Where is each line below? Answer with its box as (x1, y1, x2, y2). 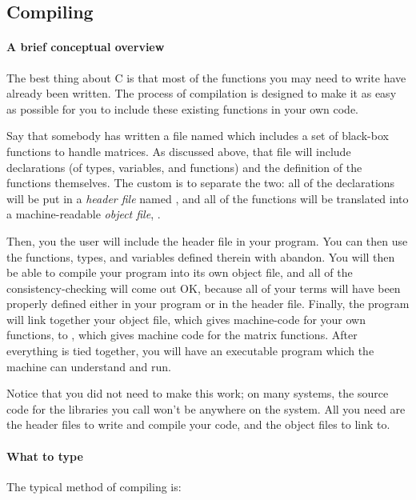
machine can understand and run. (6, 358, 171, 374)
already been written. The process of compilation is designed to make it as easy (6, 85, 397, 102)
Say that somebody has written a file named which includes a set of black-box (6, 127, 389, 144)
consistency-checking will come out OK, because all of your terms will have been (6, 279, 401, 296)
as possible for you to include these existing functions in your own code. (6, 100, 358, 117)
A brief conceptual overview (6, 38, 165, 55)
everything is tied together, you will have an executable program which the (6, 342, 374, 359)
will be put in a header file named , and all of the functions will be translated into (6, 190, 409, 206)
